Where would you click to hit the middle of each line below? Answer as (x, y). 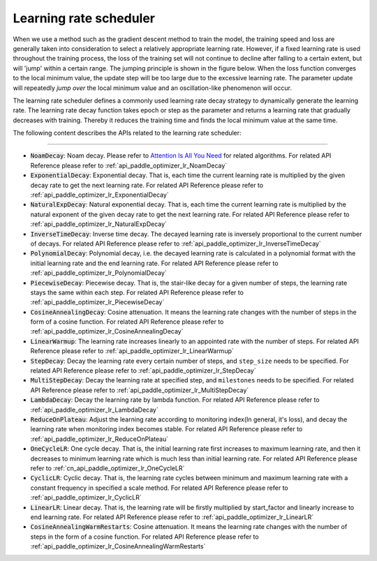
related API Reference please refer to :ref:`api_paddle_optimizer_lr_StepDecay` (143, 371)
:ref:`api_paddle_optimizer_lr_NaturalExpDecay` (99, 224)
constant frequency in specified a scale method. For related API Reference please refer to (160, 488)
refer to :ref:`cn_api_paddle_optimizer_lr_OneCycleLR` (108, 468)
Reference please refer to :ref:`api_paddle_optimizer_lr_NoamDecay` (129, 165)
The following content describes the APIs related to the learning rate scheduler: (127, 133)
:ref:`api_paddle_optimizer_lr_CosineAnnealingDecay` (107, 331)
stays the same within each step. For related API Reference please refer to (137, 292)
